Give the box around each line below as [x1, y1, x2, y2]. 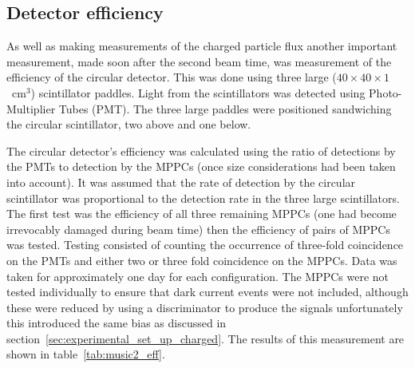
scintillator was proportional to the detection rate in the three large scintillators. [6, 189, 400, 206]
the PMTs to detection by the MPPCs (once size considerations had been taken [6, 158, 396, 175]
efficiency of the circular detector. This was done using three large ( [6, 69, 337, 85]
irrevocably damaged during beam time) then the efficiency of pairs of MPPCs [6, 220, 390, 237]
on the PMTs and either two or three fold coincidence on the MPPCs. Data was [6, 251, 397, 268]
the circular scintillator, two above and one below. [6, 116, 251, 133]
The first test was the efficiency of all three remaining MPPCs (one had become [6, 205, 397, 222]
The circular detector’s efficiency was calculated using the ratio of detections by [6, 142, 396, 159]
